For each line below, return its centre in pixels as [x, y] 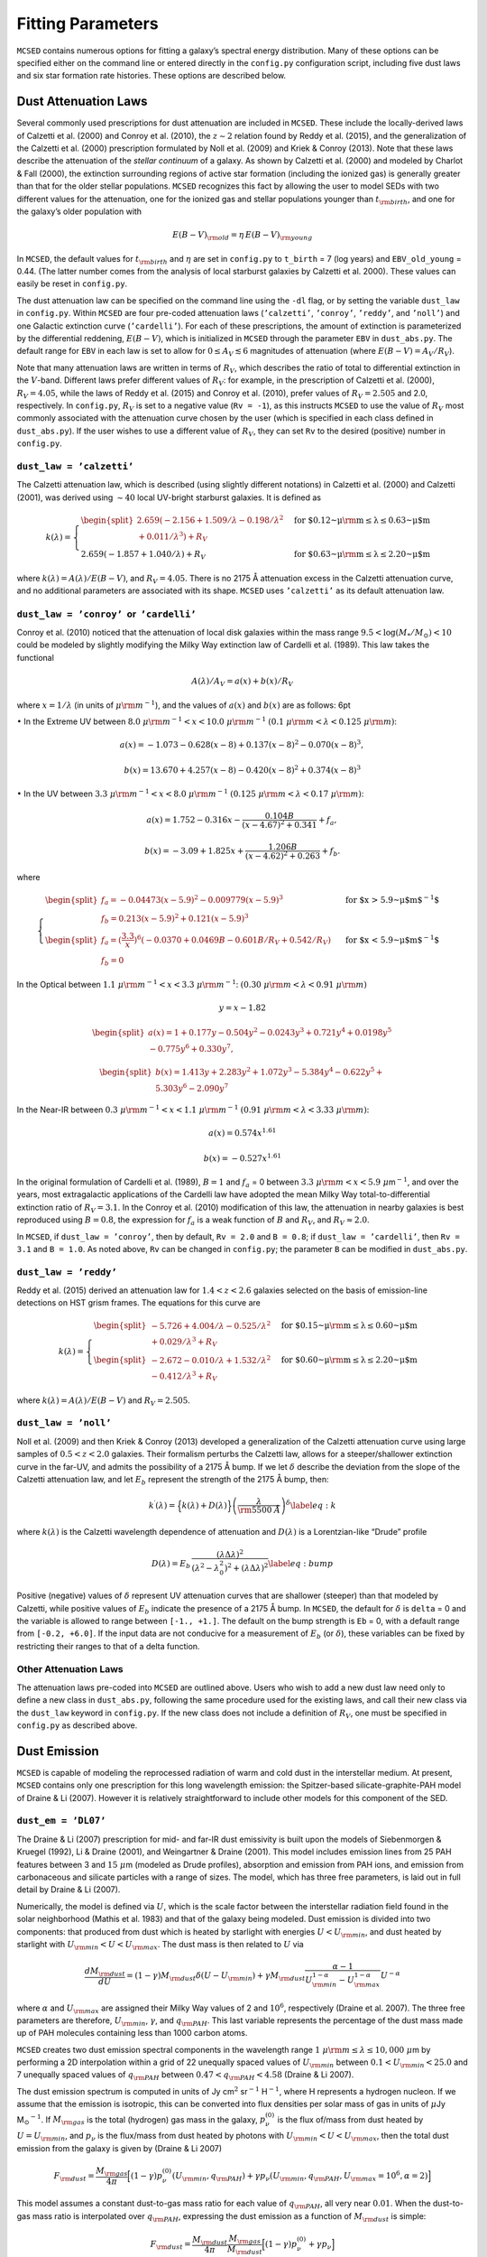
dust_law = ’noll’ [64, 1423]
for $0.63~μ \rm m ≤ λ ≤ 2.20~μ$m [362, 554]
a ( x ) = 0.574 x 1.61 [243, 1133]
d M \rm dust [105, 1972]
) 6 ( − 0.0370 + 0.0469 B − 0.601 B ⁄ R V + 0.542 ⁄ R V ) [232, 940]
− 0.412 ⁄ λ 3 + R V [184, 1376]
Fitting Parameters [87, 23]
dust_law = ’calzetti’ [75, 466]
